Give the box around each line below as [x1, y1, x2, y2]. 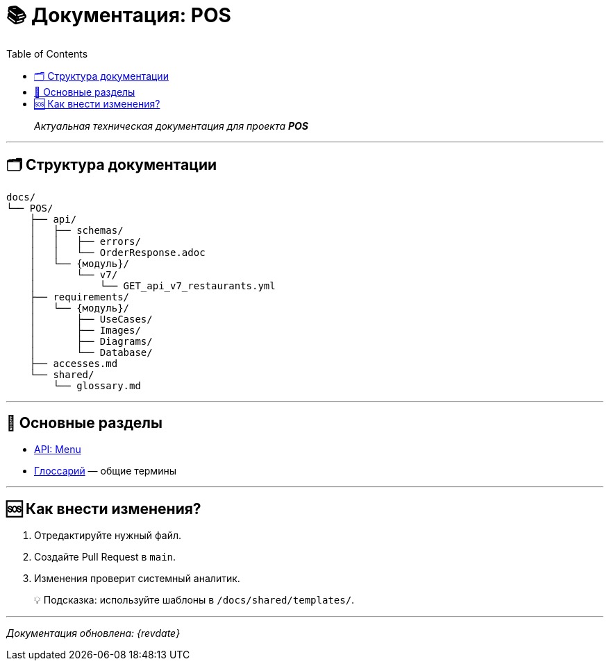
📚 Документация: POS [6, 3, 231, 27]
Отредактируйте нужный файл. [34, 529, 182, 542]
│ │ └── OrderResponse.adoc [29, 246, 206, 258]
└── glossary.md [53, 379, 141, 391]
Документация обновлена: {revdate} [6, 627, 181, 640]
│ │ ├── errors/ [29, 235, 141, 247]
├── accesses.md [29, 357, 118, 369]
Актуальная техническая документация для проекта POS [34, 119, 309, 132]
